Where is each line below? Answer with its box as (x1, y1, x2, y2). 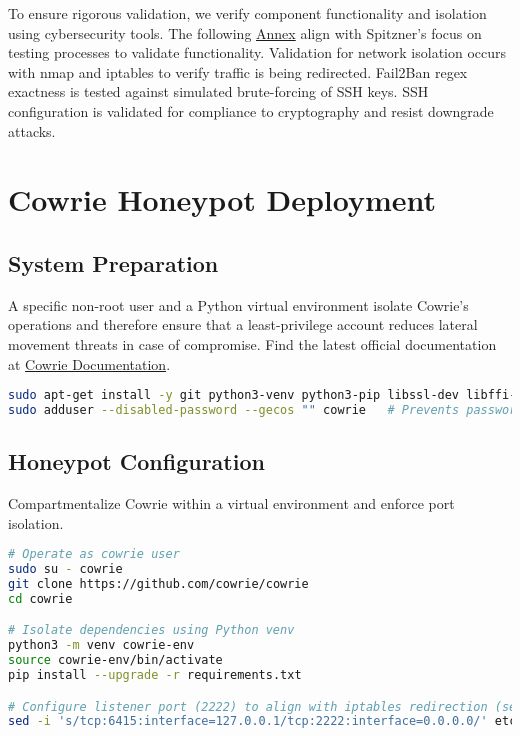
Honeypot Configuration (8, 446, 265, 477)
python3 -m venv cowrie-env (8, 638, 195, 653)
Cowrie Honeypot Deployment (8, 179, 437, 220)
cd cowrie (8, 591, 73, 606)
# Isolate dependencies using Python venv (8, 623, 295, 638)
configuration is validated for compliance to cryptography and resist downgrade (8, 100, 494, 121)
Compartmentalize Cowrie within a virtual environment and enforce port (8, 493, 455, 514)
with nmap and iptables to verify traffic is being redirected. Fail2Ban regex (8, 61, 468, 82)
